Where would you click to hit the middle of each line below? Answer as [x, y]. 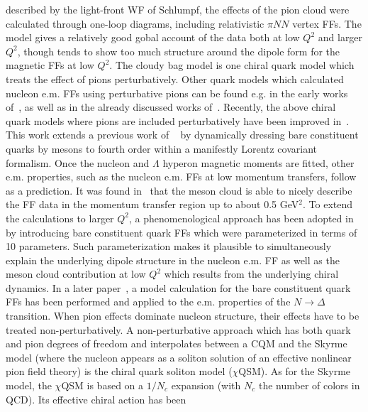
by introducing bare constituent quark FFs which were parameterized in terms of [182, 232]
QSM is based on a [102, 385]
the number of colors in [309, 385]
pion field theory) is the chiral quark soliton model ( [119, 371]
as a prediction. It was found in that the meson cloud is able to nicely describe [179, 190]
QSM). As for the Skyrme [295, 371]
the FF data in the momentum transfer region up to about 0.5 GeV [152, 204]
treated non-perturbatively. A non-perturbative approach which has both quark [178, 329]
